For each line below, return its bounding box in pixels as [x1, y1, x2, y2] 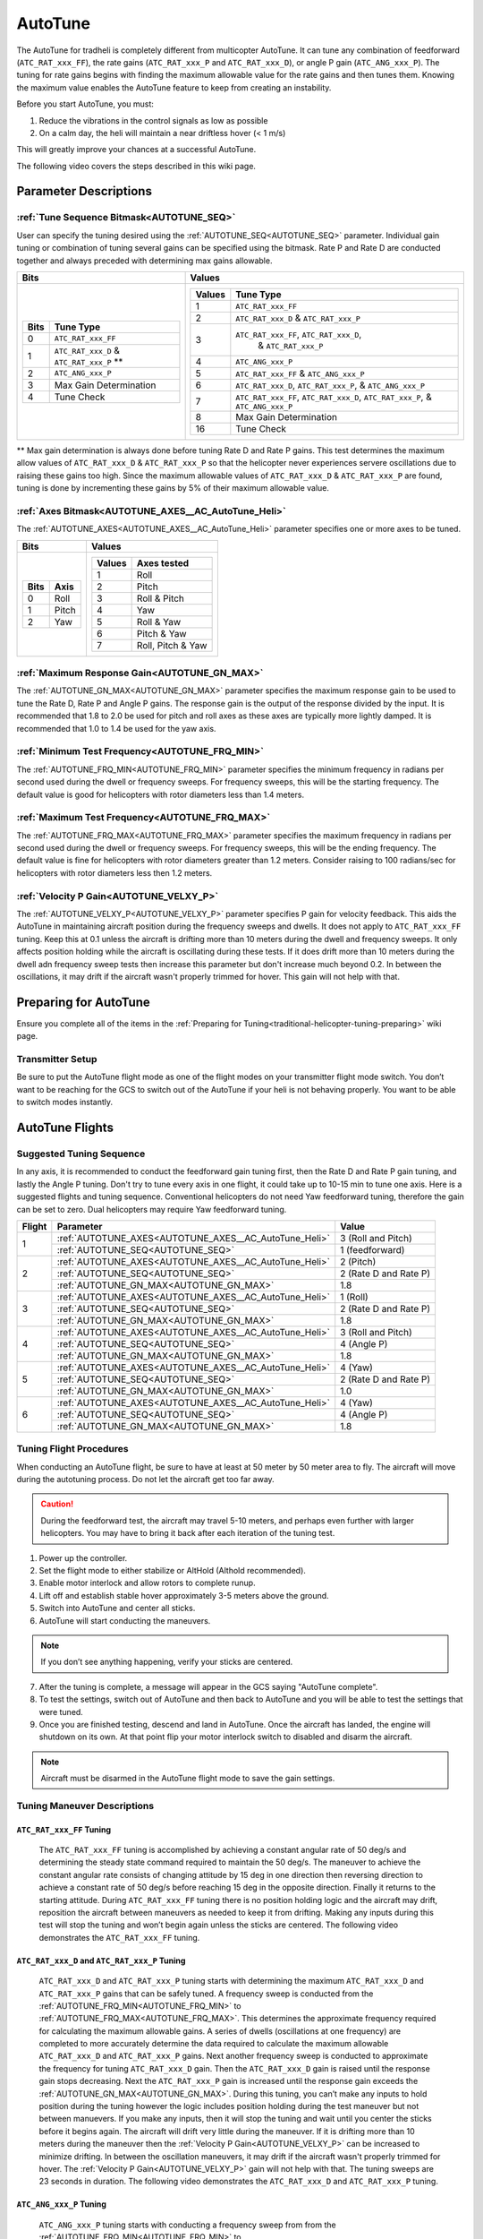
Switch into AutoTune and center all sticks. [38, 1603, 196, 1614]
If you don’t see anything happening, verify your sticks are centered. [40, 1657, 293, 1668]
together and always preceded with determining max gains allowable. [16, 255, 273, 266]
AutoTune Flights [16, 1119, 114, 1135]
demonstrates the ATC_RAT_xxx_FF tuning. [38, 1932, 200, 1943]
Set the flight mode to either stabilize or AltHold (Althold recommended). [38, 1565, 306, 1575]
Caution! [40, 1498, 74, 1509]
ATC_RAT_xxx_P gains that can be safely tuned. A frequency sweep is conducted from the [38, 1988, 374, 1999]
